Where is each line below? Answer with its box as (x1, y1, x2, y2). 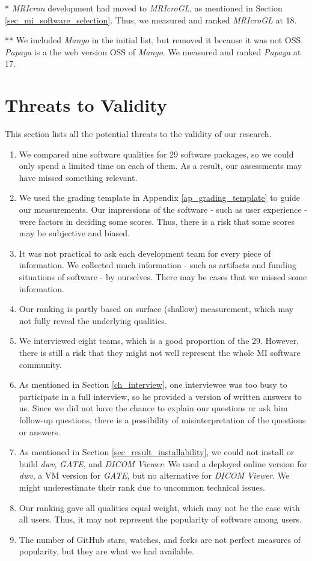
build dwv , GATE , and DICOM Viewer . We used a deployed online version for (19, 457, 307, 470)
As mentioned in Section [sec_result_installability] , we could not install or (19, 446, 295, 458)
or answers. (19, 425, 61, 438)
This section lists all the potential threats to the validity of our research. (5, 127, 272, 140)
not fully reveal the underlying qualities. (19, 314, 167, 326)
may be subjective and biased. (19, 227, 130, 239)
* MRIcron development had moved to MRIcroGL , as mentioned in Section (5, 2, 283, 14)
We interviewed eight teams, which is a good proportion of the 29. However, (19, 334, 299, 347)
